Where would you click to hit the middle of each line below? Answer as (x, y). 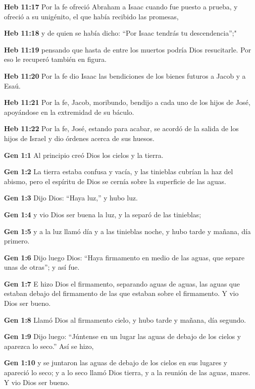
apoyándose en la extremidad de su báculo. (69, 112)
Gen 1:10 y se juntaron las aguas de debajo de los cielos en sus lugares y (116, 363)
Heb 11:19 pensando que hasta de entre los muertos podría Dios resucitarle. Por (128, 49)
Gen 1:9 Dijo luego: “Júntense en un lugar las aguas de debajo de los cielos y (123, 336)
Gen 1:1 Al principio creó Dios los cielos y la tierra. (84, 155)
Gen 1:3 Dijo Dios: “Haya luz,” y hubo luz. (71, 198)
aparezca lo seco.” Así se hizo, (49, 346)
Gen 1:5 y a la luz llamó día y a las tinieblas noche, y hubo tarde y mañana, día (127, 231)
